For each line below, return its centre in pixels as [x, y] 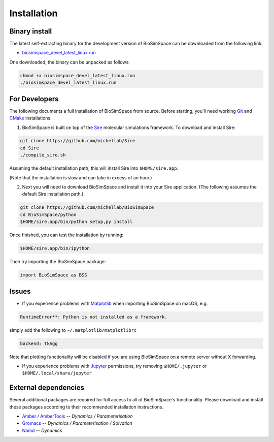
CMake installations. [30, 118]
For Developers [34, 99]
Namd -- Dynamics [42, 430]
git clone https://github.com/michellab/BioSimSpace [87, 208]
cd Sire [29, 148]
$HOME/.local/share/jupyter [57, 373]
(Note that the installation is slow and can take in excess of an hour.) [81, 177]
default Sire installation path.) [53, 194]
